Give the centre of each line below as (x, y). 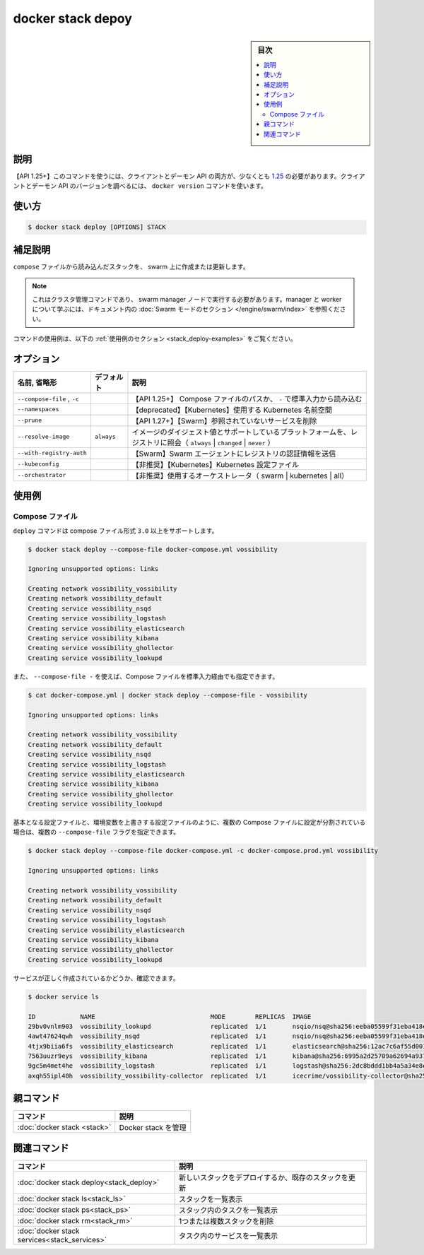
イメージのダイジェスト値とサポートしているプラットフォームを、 (241, 432)
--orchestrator (42, 475)
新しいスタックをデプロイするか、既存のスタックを (264, 1177)
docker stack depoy (72, 18)
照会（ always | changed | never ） (221, 442)
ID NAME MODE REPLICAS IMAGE (170, 1017)
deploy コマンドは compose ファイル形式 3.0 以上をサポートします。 (116, 531)
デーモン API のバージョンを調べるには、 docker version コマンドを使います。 (149, 186)
